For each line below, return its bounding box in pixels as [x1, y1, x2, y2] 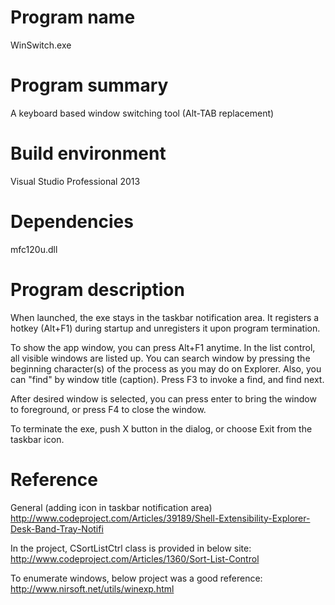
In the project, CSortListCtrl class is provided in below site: [10, 542, 252, 554]
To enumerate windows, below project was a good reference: [10, 572, 263, 584]
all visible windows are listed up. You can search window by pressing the [10, 352, 311, 364]
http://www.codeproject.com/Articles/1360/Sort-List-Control [10, 552, 260, 565]
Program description [10, 278, 185, 301]
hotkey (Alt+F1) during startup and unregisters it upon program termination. [10, 322, 321, 334]
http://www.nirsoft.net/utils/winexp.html [10, 582, 175, 595]
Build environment [10, 142, 167, 165]
